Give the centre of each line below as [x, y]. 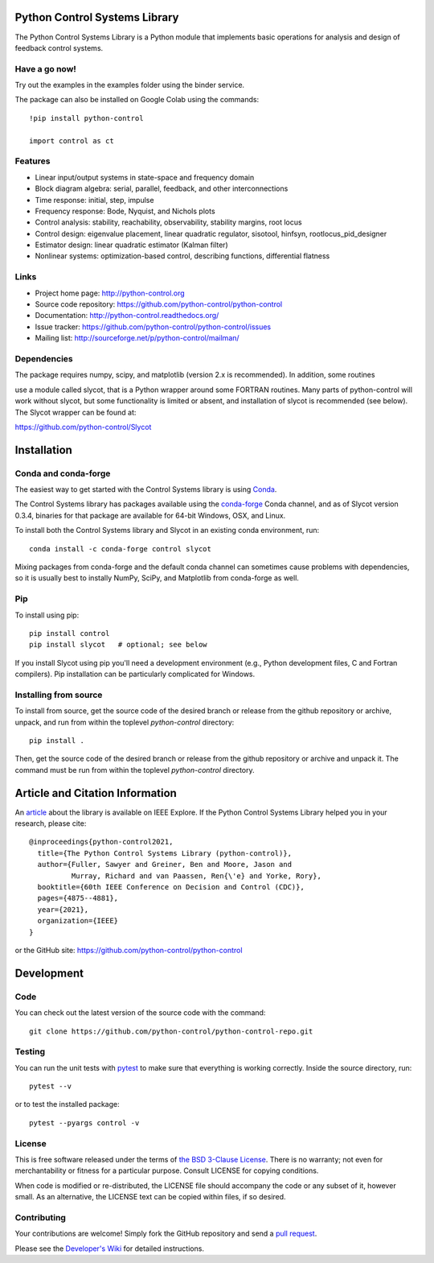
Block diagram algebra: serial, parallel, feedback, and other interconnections [162, 188]
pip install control [70, 633]
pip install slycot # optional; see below [119, 645]
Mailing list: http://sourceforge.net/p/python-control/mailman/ [137, 338]
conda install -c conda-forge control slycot [121, 549]
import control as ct [72, 140]
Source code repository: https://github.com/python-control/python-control [159, 304]
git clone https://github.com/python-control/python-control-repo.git [171, 1031]
